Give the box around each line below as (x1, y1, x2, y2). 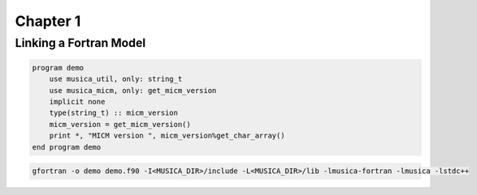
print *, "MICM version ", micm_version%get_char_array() (49, 131, 285, 141)
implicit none (49, 97, 106, 106)
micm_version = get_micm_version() (49, 120, 191, 129)
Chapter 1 (15, 12, 81, 30)
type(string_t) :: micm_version (49, 108, 179, 117)
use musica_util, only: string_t (49, 74, 183, 84)
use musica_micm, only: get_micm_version (49, 86, 217, 95)
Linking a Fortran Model (15, 36, 146, 50)
